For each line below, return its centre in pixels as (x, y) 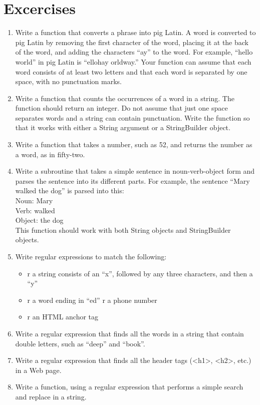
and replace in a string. (51, 396)
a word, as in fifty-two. (50, 154)
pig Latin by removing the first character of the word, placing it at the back (132, 42)
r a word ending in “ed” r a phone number (92, 300)
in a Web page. (38, 370)
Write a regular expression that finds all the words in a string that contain (129, 333)
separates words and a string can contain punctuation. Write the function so (133, 117)
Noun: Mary (34, 200)
